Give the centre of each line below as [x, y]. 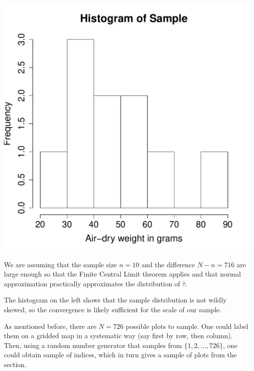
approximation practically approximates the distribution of [92, 283]
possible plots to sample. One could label [187, 326]
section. [15, 364]
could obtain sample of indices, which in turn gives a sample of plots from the [120, 355]
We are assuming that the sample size [61, 264]
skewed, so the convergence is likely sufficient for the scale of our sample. [113, 309]
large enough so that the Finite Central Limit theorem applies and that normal [123, 274]
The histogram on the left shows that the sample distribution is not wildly [115, 300]
